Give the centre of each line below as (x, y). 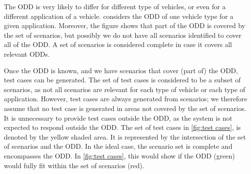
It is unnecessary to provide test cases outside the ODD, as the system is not (118, 118)
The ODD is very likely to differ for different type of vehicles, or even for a (115, 6)
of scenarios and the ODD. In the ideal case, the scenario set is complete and (118, 146)
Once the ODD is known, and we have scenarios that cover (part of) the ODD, (121, 70)
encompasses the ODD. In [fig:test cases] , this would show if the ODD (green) (119, 155)
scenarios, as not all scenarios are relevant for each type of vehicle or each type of (125, 89)
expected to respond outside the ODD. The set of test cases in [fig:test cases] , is (122, 127)
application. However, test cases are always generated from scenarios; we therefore (125, 99)
